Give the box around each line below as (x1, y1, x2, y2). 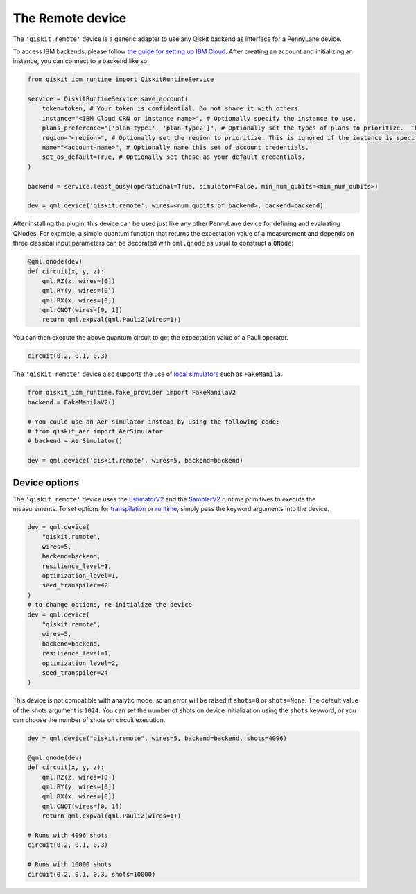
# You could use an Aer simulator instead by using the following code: (27, 418, 280, 426)
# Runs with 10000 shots (27, 861, 112, 868)
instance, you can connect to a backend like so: (12, 57, 149, 65)
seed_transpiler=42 (42, 581, 109, 590)
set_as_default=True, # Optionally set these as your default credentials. (42, 153, 306, 161)
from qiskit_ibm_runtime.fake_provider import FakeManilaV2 (27, 388, 236, 397)
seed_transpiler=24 (42, 669, 109, 676)
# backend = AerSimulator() (27, 437, 123, 445)
